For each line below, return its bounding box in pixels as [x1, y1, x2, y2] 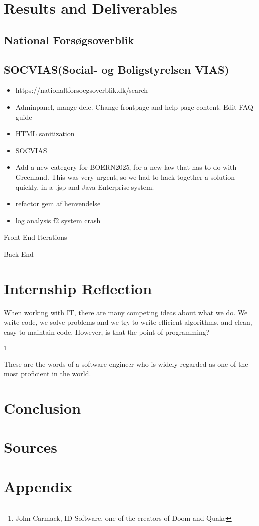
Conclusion [4, 398, 81, 418]
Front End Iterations [4, 232, 67, 242]
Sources [4, 437, 57, 457]
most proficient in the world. [4, 368, 91, 379]
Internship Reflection [4, 278, 152, 298]
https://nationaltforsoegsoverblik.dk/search [15, 85, 148, 95]
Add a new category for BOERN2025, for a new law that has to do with [15, 162, 237, 172]
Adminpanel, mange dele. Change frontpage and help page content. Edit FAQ [15, 101, 253, 112]
